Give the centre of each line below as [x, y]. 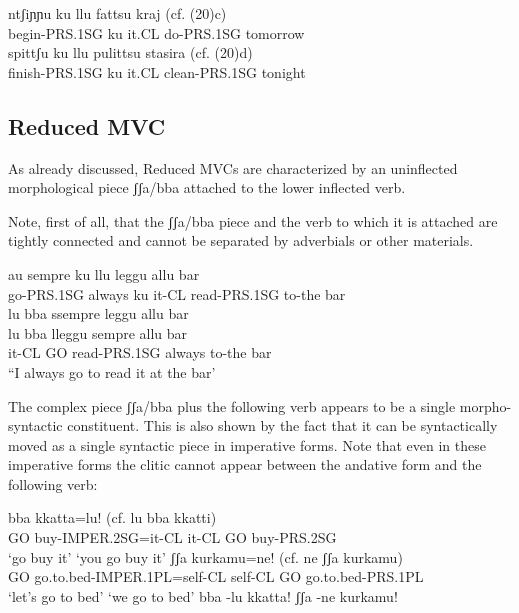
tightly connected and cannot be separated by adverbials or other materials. [241, 240]
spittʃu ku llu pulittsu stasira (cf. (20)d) [130, 52]
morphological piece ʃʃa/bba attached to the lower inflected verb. [207, 187]
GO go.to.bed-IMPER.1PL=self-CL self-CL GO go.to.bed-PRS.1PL [216, 576]
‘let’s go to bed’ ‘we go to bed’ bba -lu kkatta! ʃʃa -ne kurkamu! [203, 595]
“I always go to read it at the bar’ [112, 371]
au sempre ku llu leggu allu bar [104, 273]
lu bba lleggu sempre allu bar [98, 332]
